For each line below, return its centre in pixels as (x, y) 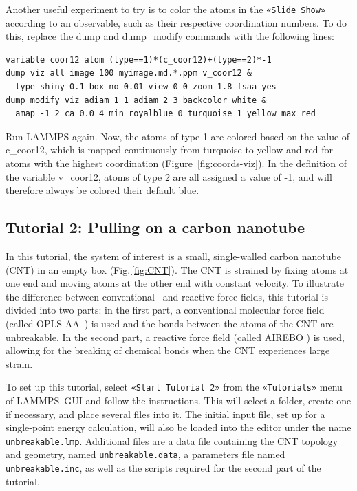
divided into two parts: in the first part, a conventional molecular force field (165, 310)
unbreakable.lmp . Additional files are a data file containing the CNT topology (172, 440)
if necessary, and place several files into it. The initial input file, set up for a (165, 414)
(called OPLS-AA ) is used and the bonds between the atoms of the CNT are (170, 323)
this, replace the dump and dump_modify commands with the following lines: (170, 36)
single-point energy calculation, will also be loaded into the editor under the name (178, 427)
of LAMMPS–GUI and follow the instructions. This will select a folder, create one (178, 400)
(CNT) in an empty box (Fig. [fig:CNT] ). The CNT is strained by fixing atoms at (177, 269)
